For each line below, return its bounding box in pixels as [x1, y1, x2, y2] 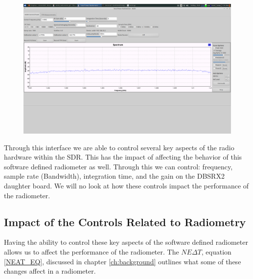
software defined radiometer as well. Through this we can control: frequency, [4, 161, 233, 171]
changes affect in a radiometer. [4, 266, 96, 276]
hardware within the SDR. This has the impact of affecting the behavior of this [4, 152, 242, 162]
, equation [201, 246, 231, 256]
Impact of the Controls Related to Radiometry [4, 214, 246, 229]
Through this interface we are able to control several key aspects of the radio [4, 142, 234, 152]
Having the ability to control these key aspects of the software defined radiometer [4, 237, 248, 247]
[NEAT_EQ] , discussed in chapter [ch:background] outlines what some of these [4, 256, 241, 266]
